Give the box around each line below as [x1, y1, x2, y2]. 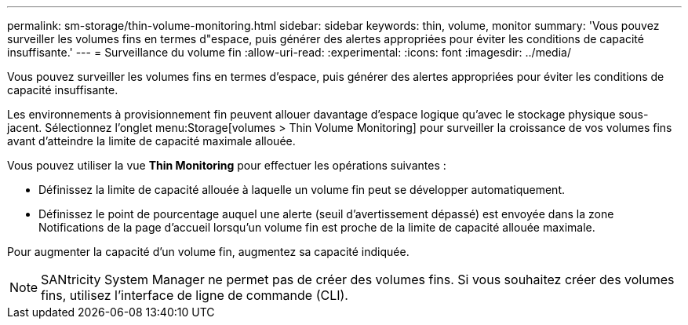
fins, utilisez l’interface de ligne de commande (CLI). [41, 287, 348, 303]
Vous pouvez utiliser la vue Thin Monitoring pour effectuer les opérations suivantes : [7, 159, 446, 172]
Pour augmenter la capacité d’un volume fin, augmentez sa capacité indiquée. [7, 245, 410, 258]
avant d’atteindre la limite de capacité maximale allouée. [7, 134, 296, 148]
